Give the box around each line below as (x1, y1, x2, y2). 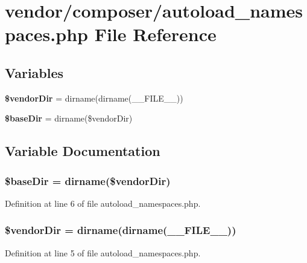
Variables (5, 63, 64, 82)
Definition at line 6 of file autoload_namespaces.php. (5, 196, 201, 209)
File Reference (94, 22, 217, 47)
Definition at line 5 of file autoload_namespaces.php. (5, 246, 201, 259)
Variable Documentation (5, 141, 160, 160)
